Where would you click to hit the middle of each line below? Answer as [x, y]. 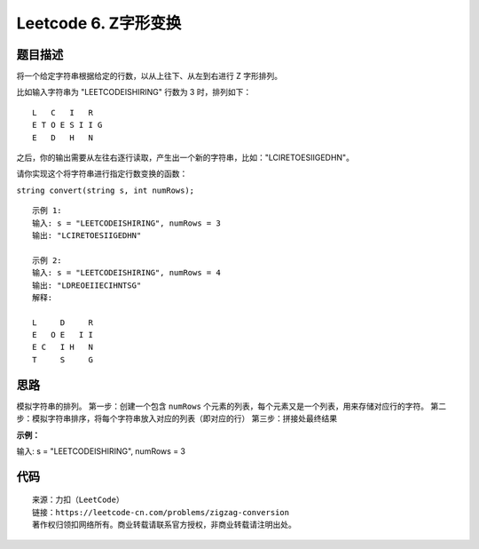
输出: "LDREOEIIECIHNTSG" [87, 285]
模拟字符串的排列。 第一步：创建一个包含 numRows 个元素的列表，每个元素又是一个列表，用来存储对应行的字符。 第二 [232, 406]
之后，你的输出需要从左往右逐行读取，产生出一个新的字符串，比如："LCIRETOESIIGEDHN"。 [185, 158]
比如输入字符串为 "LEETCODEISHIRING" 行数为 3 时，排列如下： [134, 92]
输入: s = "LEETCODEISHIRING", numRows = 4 [126, 273]
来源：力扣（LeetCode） [78, 500]
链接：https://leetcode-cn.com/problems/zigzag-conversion [161, 512]
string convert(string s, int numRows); [106, 190]
